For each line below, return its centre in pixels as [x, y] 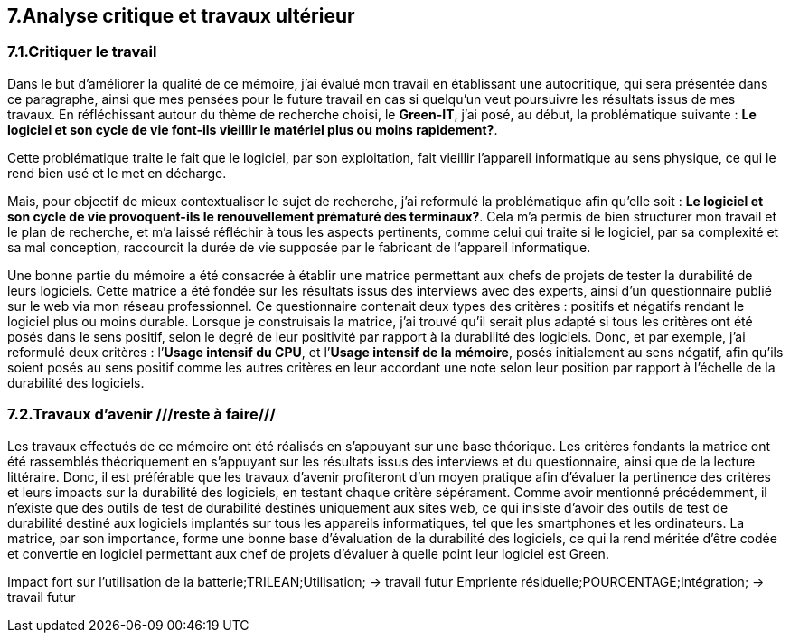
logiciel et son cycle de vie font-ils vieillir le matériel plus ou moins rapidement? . [253, 129]
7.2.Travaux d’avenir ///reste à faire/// [141, 414]
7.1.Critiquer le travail [82, 52]
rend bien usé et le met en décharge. [117, 173]
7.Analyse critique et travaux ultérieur [181, 16]
